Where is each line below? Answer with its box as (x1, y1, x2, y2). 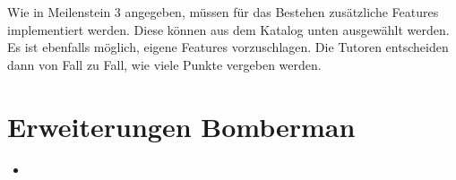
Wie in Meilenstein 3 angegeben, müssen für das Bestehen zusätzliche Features (7, 3, 439, 21)
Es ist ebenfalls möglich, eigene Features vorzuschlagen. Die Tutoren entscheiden (7, 38, 449, 56)
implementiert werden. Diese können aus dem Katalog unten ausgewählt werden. (7, 20, 450, 39)
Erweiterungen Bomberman (7, 107, 356, 144)
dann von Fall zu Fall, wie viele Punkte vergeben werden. (7, 55, 322, 73)
